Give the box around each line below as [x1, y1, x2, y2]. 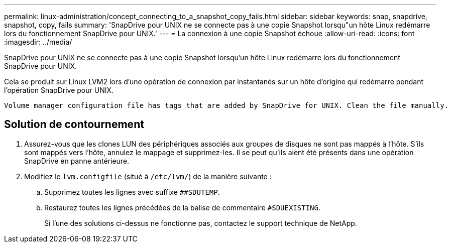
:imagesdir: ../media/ [4, 38, 72, 46]
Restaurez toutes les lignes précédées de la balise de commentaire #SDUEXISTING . [44, 203, 320, 212]
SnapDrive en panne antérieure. [24, 156, 130, 165]
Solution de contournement [4, 118, 144, 131]
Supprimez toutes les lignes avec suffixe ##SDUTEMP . [44, 187, 220, 196]
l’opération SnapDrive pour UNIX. [4, 86, 114, 94]
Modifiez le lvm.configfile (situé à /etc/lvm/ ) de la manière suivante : [24, 172, 272, 181]
